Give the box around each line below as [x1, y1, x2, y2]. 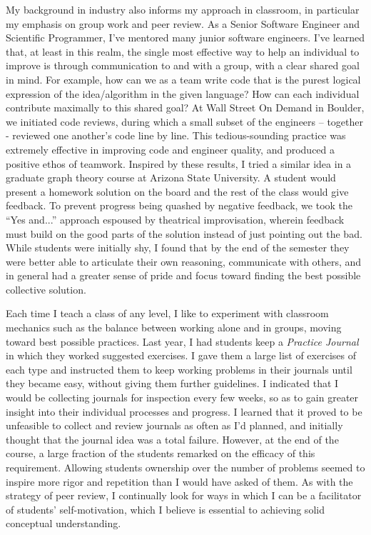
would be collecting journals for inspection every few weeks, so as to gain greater [6, 390, 359, 405]
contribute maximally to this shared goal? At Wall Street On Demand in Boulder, [6, 100, 365, 115]
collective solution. [6, 281, 86, 296]
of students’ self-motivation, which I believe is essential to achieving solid [6, 501, 325, 516]
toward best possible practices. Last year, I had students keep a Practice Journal [6, 334, 359, 349]
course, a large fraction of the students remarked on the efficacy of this [6, 446, 315, 461]
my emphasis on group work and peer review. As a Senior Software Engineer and [6, 16, 360, 31]
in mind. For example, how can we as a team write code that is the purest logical [6, 71, 361, 86]
